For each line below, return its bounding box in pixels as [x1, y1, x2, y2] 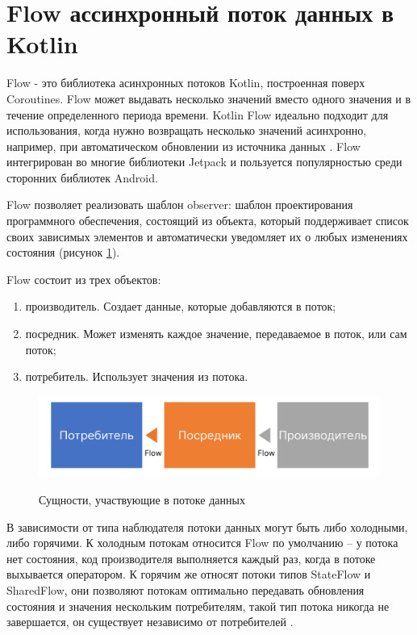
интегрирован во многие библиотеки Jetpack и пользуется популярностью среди [6, 153, 402, 170]
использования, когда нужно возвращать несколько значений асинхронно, [6, 122, 367, 139]
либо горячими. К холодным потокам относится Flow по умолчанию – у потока [6, 534, 398, 551]
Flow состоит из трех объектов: [6, 270, 161, 287]
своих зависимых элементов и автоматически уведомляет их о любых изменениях [6, 228, 408, 244]
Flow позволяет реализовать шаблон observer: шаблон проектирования [6, 196, 353, 213]
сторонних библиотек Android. [6, 169, 158, 186]
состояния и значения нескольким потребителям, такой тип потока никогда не [6, 597, 390, 614]
